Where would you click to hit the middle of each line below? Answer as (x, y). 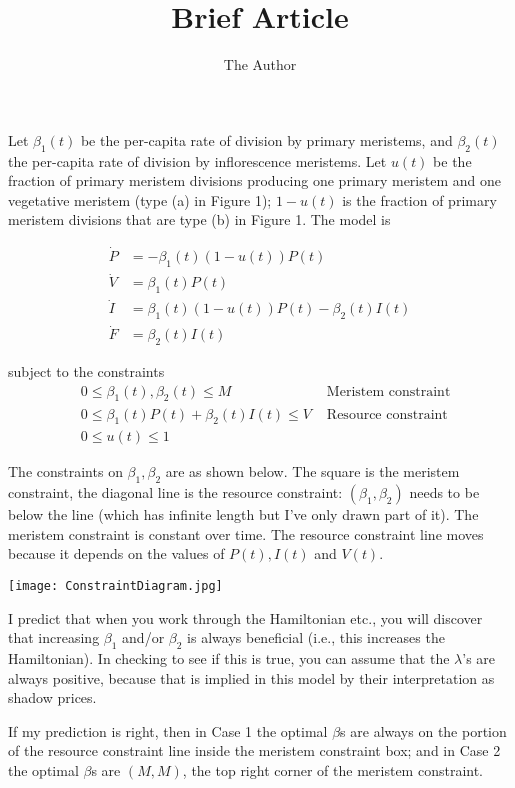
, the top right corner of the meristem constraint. (333, 769)
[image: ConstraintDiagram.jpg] (115, 585)
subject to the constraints (86, 371)
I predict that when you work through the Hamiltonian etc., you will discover (245, 617)
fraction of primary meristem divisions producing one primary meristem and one (254, 180)
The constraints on (65, 471)
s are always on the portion (423, 730)
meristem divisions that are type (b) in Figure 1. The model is (199, 219)
